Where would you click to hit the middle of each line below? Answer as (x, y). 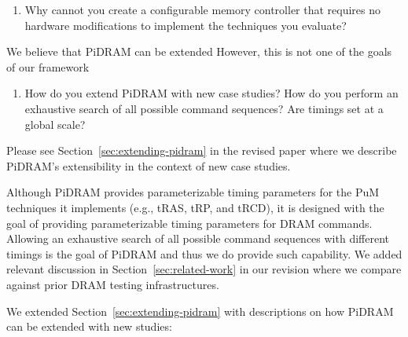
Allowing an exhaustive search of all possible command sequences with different (198, 238)
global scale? (55, 124)
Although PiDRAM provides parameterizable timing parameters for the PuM (193, 192)
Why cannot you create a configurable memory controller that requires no (203, 9)
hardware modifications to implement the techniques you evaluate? (186, 25)
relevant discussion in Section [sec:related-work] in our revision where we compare (204, 269)
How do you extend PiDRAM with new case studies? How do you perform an (211, 93)
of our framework (48, 66)
